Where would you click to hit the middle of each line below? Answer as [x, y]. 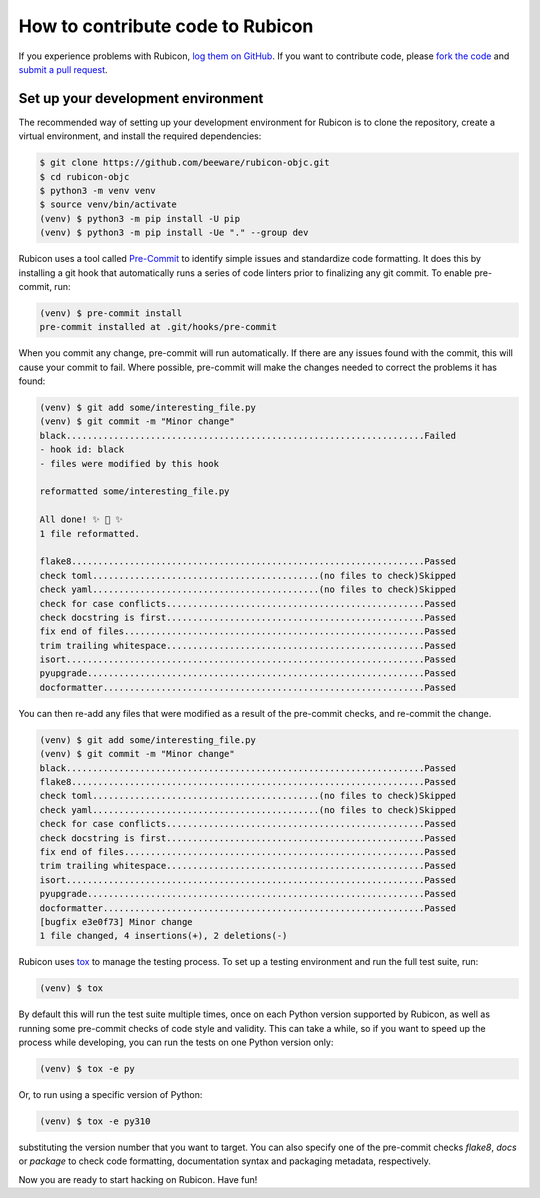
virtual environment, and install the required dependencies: [140, 136]
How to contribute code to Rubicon [166, 26]
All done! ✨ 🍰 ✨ [81, 519]
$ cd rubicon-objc [84, 176]
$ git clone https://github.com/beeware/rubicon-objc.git [184, 163]
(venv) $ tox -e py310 [95, 1121]
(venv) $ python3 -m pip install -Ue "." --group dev [174, 233]
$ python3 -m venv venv [98, 190]
